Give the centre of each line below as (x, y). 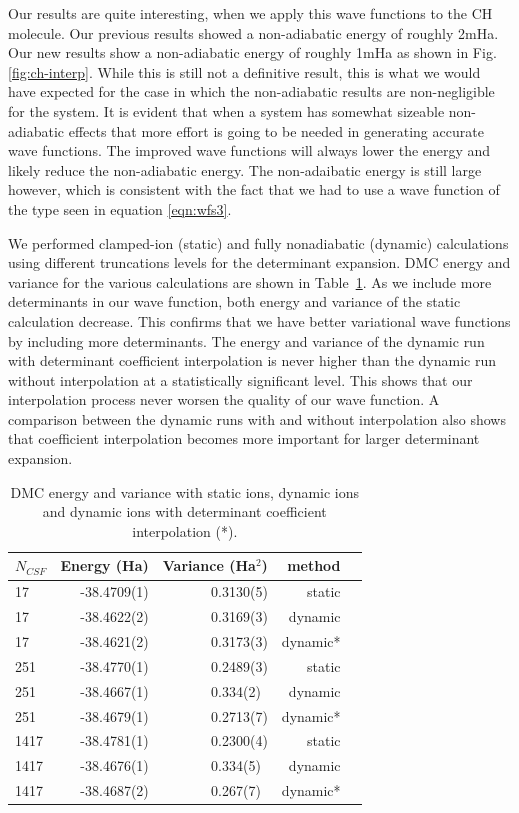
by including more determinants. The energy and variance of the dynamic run (246, 340)
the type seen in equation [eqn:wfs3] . (120, 208)
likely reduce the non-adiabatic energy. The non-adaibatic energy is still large (245, 169)
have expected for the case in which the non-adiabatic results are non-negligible (251, 91)
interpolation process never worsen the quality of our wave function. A (224, 399)
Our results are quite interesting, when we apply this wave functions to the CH (250, 13)
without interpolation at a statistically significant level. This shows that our (240, 379)
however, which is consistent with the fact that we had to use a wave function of (254, 189)
